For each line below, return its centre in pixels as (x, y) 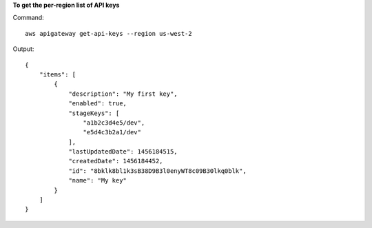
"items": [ (58, 74)
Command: (28, 18)
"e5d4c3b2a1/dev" (112, 132)
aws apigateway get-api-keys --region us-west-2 (108, 33)
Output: (23, 49)
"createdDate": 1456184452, (116, 161)
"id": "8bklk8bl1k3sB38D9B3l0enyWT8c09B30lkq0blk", (158, 171)
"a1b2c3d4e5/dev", (114, 123)
